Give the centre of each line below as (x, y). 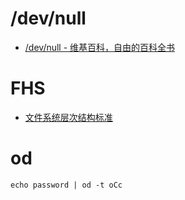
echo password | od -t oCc (66, 185)
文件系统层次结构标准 (68, 117)
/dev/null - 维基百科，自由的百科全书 (100, 47)
